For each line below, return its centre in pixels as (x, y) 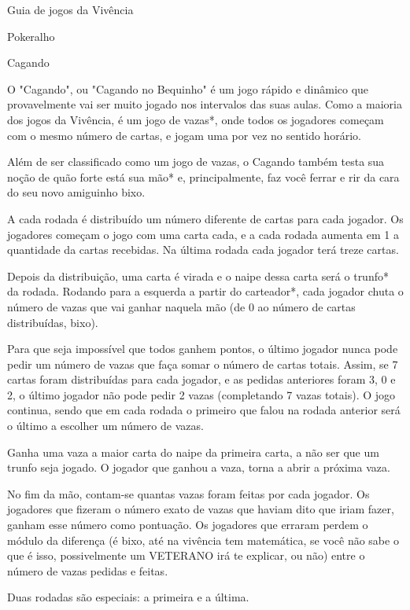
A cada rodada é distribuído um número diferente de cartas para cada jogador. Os (205, 218)
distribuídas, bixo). (53, 322)
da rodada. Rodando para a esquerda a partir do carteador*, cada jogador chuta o (205, 291)
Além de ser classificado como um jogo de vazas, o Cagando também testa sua (196, 162)
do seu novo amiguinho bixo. (76, 192)
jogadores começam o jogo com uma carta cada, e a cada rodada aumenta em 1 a (203, 234)
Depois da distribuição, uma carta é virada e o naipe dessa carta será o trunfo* (198, 276)
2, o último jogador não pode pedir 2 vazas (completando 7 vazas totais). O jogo (201, 394)
